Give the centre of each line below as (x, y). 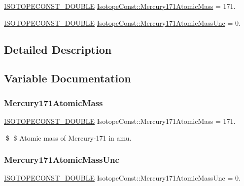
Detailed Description (58, 49)
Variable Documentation (68, 78)
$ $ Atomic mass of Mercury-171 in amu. (69, 137)
